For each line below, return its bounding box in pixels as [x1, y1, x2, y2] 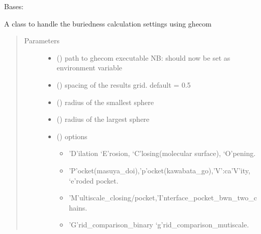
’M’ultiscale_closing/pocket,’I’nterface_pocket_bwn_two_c [69, 192, 257, 203]
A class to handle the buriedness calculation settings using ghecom [4, 18, 212, 29]
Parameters [24, 35, 60, 46]
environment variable [56, 62, 123, 73]
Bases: [4, 1, 24, 11]
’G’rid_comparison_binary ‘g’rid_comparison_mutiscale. [69, 219, 249, 230]
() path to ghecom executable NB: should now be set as [56, 52, 230, 63]
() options [56, 131, 88, 141]
